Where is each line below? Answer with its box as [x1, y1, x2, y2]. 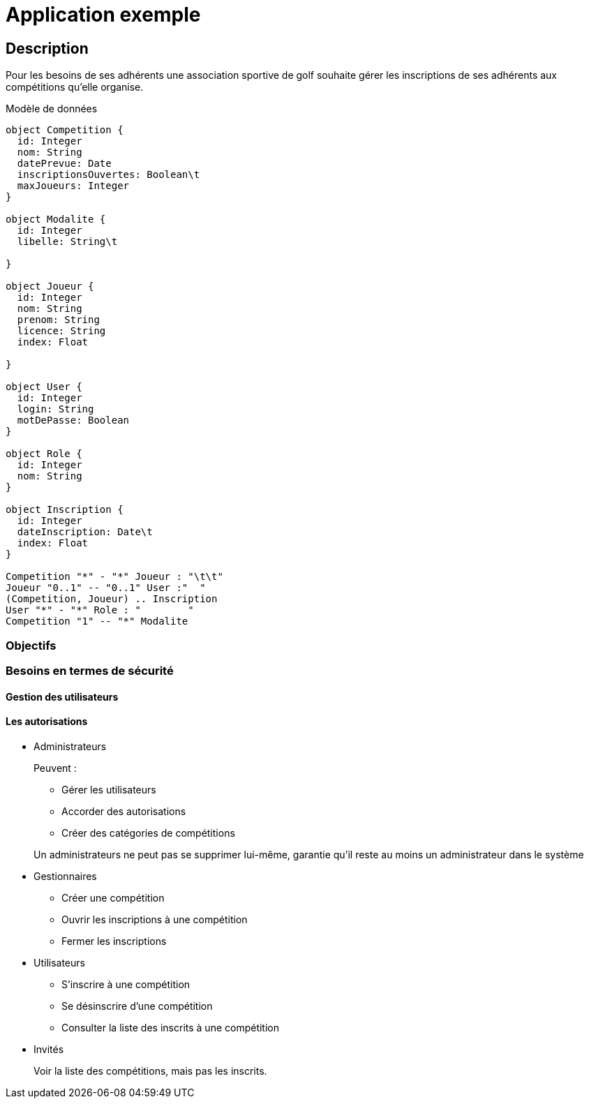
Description [6, 39, 89, 57]
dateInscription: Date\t [17, 526, 153, 538]
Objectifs [6, 638, 57, 652]
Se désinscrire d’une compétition [61, 999, 213, 1012]
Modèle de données [6, 103, 98, 115]
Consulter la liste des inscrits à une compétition [61, 1021, 279, 1034]
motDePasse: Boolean [17, 415, 130, 426]
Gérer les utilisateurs [61, 783, 156, 796]
